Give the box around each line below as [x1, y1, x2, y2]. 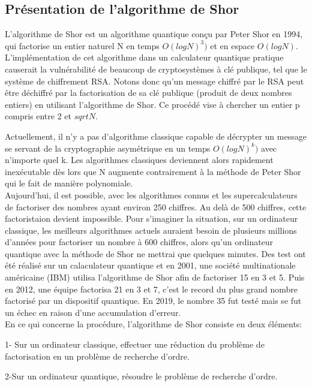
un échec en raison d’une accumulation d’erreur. [5, 306, 181, 318]
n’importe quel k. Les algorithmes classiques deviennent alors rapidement [5, 153, 274, 166]
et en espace [210, 39, 255, 52]
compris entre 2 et [5, 110, 71, 122]
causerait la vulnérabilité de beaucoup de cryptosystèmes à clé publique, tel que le [5, 62, 307, 75]
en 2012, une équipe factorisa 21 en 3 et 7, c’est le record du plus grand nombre [5, 282, 298, 295]
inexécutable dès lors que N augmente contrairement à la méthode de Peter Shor [5, 165, 301, 177]
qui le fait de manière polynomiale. [5, 177, 133, 189]
